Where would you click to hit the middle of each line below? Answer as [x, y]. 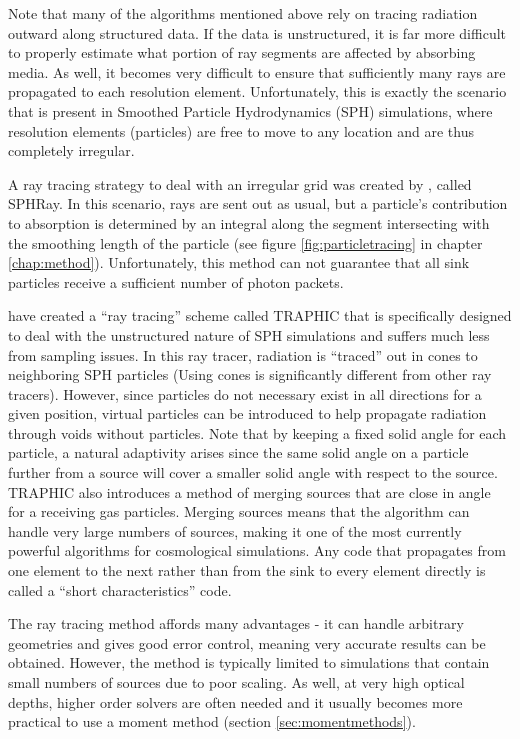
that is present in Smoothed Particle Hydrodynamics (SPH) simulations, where [250, 110]
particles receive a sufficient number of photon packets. [176, 281]
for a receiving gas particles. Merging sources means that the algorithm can [239, 511]
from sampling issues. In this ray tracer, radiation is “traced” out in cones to [243, 354]
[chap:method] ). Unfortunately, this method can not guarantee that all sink [239, 262]
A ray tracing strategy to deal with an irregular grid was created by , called [240, 183]
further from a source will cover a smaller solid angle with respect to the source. [253, 472]
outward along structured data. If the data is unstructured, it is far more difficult [257, 32]
